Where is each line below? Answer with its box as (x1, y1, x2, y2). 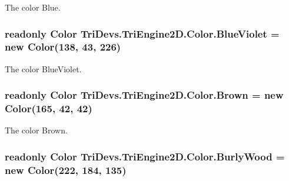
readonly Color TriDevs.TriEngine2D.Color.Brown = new (5, 88, 284, 102)
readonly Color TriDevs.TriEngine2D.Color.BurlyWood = (5, 149, 285, 163)
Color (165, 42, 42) (5, 101, 92, 116)
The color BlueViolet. (5, 62, 82, 75)
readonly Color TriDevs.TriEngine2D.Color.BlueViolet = (5, 26, 280, 41)
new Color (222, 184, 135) (5, 162, 127, 177)
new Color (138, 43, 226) (5, 39, 121, 54)
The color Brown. (5, 124, 68, 136)
